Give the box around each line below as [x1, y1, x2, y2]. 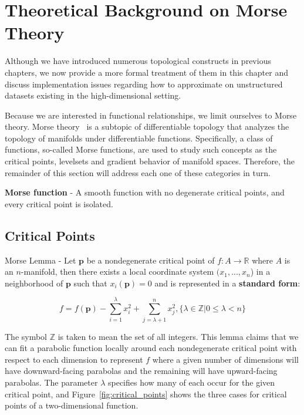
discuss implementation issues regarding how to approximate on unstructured [5, 77, 283, 90]
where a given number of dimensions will [152, 353, 299, 365]
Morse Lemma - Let [5, 254, 76, 266]
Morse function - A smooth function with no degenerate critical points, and [5, 186, 285, 198]
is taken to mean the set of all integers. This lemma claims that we [58, 330, 299, 342]
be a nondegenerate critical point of [86, 254, 215, 266]
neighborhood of [5, 276, 63, 289]
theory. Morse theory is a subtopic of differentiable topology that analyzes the [5, 120, 289, 133]
